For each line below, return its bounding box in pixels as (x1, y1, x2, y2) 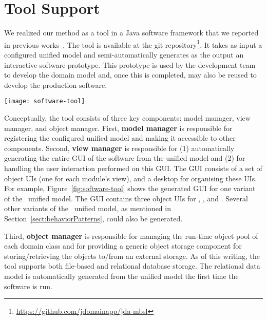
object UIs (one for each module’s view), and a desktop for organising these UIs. (4, 173, 257, 183)
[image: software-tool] (4, 98, 85, 105)
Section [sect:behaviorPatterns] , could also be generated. (4, 213, 183, 223)
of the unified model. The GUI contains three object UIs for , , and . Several (4, 193, 248, 203)
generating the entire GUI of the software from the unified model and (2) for (4, 153, 245, 163)
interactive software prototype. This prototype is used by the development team (4, 59, 256, 70)
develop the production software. (4, 79, 107, 90)
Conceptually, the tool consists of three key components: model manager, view (4, 112, 251, 123)
